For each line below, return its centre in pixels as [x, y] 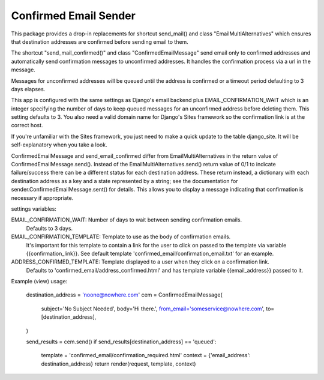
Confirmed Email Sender [73, 16]
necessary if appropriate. [42, 198]
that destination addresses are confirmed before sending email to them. [100, 41]
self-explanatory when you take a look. [59, 145]
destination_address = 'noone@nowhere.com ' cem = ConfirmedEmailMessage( [124, 295]
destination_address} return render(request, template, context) [118, 364]
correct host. [27, 125]
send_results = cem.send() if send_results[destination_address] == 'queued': [121, 342]
